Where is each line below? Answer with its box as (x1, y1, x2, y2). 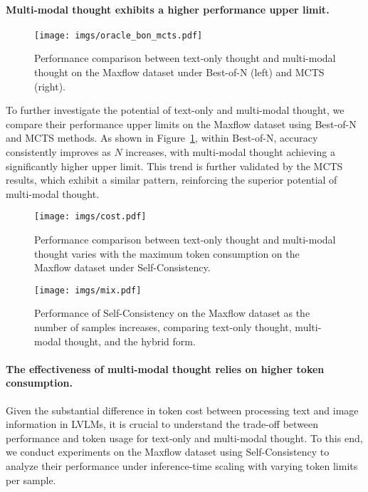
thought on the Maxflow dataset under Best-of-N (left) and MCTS (34, 65, 325, 80)
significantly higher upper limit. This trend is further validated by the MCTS (6, 158, 343, 173)
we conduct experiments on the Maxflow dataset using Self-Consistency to (6, 444, 330, 459)
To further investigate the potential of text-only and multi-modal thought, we (6, 103, 345, 117)
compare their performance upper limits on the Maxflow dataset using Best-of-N (6, 116, 357, 131)
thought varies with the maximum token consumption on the (34, 246, 300, 261)
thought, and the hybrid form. (64, 333, 196, 348)
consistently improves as (6, 145, 111, 159)
